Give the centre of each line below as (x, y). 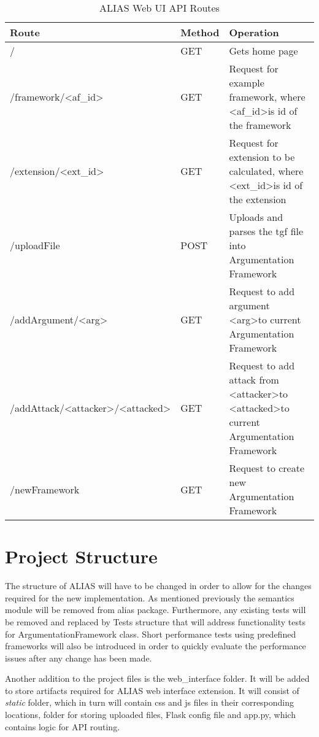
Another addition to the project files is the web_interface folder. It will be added (157, 678)
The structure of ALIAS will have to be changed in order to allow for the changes (158, 586)
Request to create (267, 468)
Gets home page (263, 51)
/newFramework (45, 489)
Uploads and (256, 217)
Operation (254, 32)
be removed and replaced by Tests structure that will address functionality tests (155, 621)
